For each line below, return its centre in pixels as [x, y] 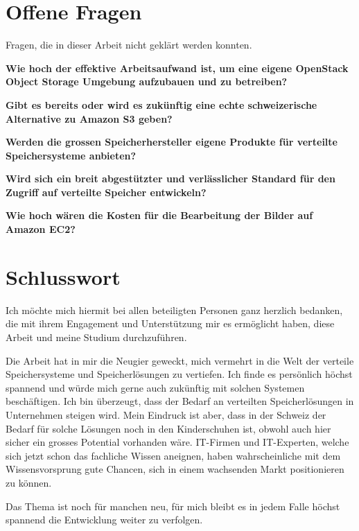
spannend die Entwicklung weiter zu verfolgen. [104, 520]
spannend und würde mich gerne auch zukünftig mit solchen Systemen [155, 387]
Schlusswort [63, 276]
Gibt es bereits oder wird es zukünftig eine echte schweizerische [161, 104]
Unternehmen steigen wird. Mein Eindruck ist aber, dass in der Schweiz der [166, 414]
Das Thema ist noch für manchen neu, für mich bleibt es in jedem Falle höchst [173, 506]
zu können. [29, 482]
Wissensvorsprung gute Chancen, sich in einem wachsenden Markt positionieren [175, 469]
